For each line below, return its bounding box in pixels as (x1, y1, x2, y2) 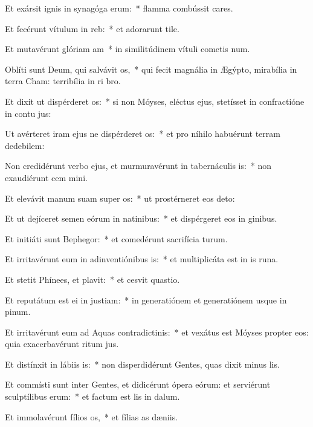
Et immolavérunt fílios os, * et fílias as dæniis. (5, 410, 178, 423)
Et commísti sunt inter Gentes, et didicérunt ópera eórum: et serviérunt (5, 378, 271, 391)
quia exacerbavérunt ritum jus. (5, 337, 119, 350)
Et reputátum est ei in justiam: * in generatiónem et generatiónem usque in (5, 293, 287, 306)
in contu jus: (5, 107, 51, 119)
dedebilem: (5, 139, 45, 151)
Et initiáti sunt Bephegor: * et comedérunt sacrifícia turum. (5, 232, 228, 245)
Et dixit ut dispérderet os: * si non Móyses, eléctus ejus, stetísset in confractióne (5, 94, 305, 107)
